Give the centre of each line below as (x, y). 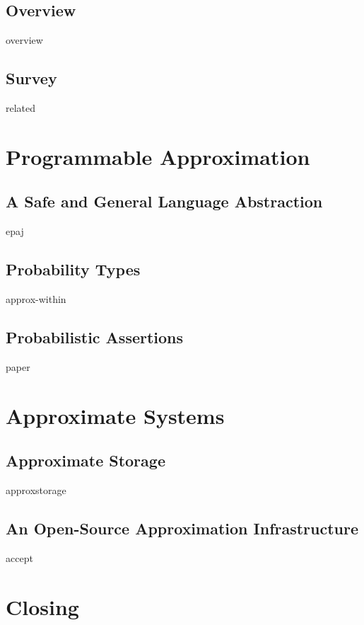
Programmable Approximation (158, 156)
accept (19, 557)
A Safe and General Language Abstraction (164, 201)
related (21, 108)
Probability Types (73, 269)
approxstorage (36, 489)
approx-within (36, 298)
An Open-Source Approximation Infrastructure (182, 528)
